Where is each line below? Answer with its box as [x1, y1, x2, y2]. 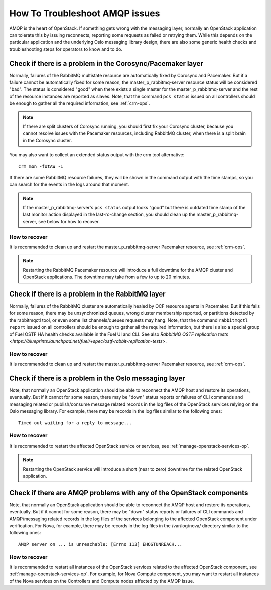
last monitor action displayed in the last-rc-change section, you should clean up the [23, 211, 196, 218]
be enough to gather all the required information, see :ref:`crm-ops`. [9, 100, 150, 106]
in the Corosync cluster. [23, 137, 72, 143]
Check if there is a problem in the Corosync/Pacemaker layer [9, 59, 203, 68]
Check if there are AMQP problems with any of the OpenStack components [9, 488, 248, 497]
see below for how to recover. [38, 218, 100, 224]
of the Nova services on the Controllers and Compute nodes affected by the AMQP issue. [9, 578, 194, 584]
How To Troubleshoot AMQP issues [9, 8, 160, 19]
